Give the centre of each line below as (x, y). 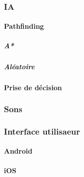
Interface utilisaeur (42, 131)
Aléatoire (19, 66)
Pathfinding (24, 26)
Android (18, 151)
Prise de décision (33, 87)
